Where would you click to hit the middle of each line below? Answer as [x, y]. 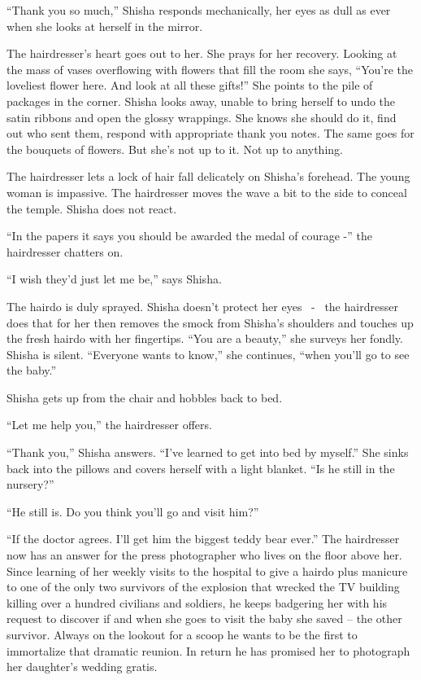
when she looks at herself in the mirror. [105, 26]
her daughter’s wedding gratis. [82, 667]
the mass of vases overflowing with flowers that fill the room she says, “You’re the [210, 69]
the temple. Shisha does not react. [92, 208]
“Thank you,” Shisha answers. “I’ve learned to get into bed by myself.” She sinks [208, 452]
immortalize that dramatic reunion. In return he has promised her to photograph [208, 650]
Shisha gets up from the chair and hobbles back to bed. [145, 397]
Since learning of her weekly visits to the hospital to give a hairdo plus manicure [207, 570]
